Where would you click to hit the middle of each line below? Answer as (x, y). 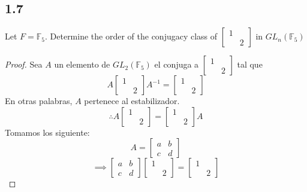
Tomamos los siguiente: (47, 132)
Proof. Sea (24, 64)
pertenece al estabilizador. (132, 101)
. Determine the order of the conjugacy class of (131, 36)
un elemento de (82, 64)
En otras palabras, (39, 101)
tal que (250, 64)
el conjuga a (177, 64)
